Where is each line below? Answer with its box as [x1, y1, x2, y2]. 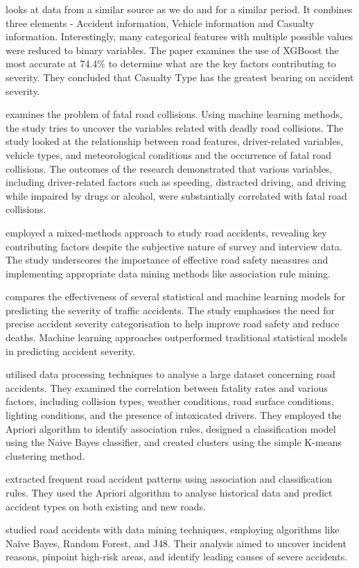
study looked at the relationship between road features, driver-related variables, [6, 134, 344, 148]
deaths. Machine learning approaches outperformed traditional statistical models [6, 330, 347, 345]
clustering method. [6, 448, 85, 463]
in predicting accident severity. [6, 343, 135, 358]
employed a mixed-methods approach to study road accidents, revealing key [6, 225, 327, 239]
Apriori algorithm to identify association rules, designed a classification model [6, 421, 336, 436]
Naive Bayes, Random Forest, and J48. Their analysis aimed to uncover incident [6, 535, 347, 550]
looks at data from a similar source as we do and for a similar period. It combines [6, 2, 353, 16]
